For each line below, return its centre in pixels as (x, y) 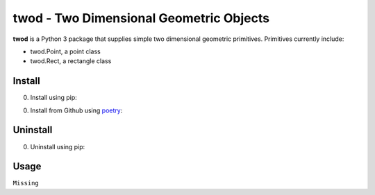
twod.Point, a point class (65, 51)
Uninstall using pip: (58, 146)
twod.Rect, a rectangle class (71, 61)
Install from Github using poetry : (76, 110)
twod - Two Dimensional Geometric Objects (141, 18)
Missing (26, 183)
